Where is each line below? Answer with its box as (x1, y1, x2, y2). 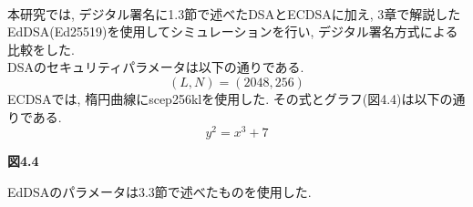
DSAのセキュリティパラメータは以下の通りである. (7, 57, 304, 77)
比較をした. (7, 39, 75, 58)
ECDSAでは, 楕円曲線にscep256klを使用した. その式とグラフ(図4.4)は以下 (7, 88, 440, 108)
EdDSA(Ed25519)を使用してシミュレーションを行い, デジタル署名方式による (7, 22, 458, 41)
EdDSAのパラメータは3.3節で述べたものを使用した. (7, 181, 312, 201)
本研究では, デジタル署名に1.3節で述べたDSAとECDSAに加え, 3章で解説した (7, 4, 461, 23)
